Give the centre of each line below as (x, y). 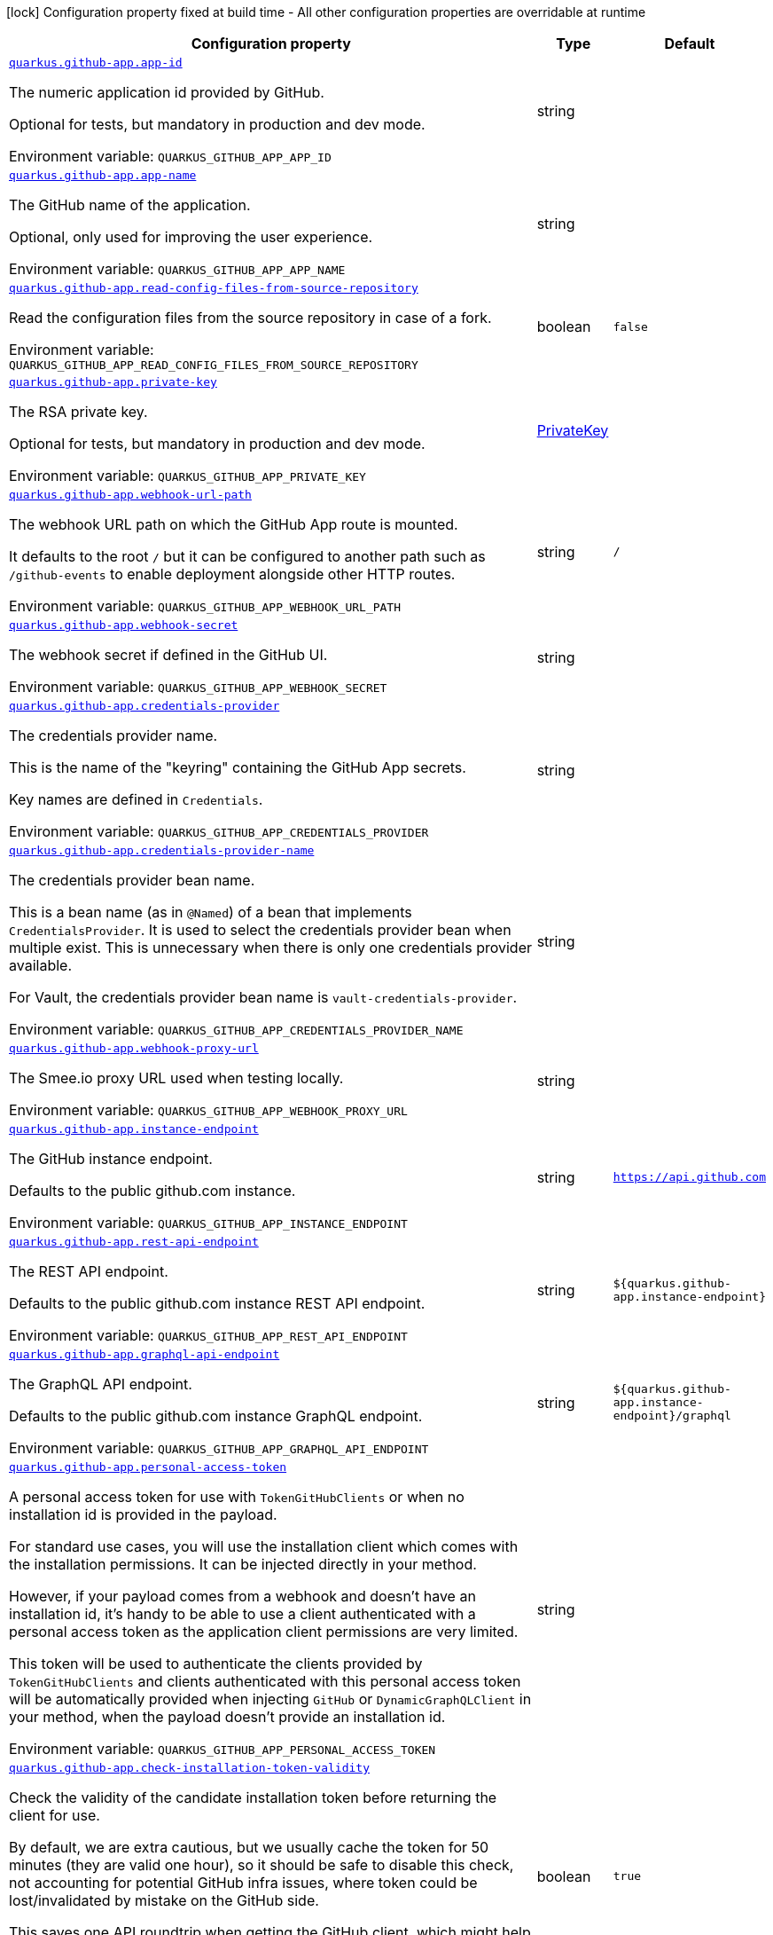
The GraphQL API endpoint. (101, 1384)
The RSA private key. (78, 412)
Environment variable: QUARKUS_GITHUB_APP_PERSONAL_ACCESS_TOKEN (223, 1749)
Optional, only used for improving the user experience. (191, 237)
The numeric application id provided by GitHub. (167, 92)
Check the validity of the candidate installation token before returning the (253, 1797)
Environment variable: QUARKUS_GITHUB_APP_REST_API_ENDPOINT (208, 1335)
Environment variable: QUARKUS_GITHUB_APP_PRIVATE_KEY (187, 476)
